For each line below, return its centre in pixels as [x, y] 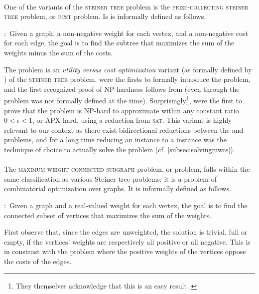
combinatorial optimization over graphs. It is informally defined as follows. [118, 188]
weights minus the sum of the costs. [59, 52]
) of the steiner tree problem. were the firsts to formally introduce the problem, [127, 79]
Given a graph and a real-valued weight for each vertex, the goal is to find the [128, 205]
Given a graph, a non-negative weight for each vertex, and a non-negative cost [129, 33]
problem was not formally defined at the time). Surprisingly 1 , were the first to [123, 100]
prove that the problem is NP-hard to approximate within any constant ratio [122, 110]
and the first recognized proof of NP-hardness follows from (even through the [122, 89]
